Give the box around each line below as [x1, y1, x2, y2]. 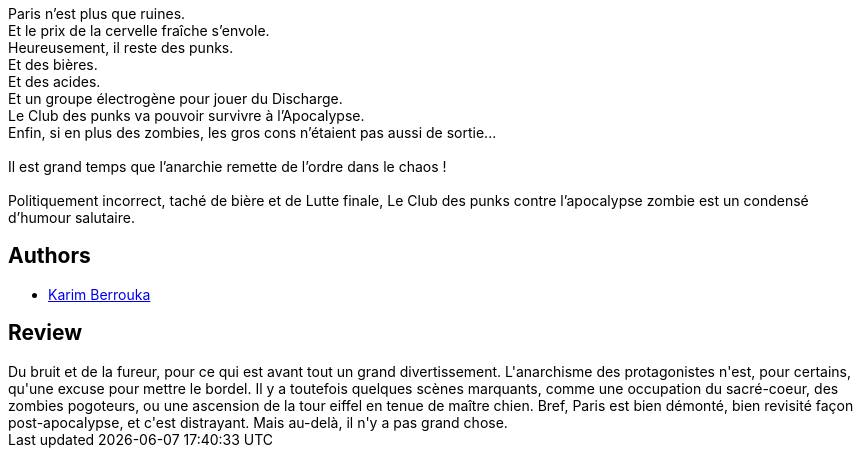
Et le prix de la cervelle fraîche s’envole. [8, 22, 270, 39]
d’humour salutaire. [8, 209, 135, 226]
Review [8, 320, 83, 346]
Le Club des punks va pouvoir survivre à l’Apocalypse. [8, 107, 365, 124]
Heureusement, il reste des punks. [8, 39, 234, 56]
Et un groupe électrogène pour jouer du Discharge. [8, 90, 343, 107]
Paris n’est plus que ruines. [8, 5, 186, 22]
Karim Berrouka [48, 285, 151, 303]
